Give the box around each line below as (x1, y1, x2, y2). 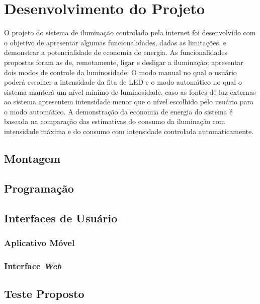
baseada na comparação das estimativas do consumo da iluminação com (4, 116, 225, 127)
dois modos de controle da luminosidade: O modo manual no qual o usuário (4, 67, 237, 77)
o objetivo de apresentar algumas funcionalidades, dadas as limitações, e (4, 37, 226, 47)
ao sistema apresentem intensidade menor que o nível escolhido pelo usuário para (4, 96, 254, 107)
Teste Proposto (4, 286, 84, 301)
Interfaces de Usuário (4, 210, 118, 225)
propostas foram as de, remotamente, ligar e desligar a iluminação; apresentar (4, 56, 243, 67)
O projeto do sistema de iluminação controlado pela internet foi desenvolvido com (4, 27, 256, 38)
